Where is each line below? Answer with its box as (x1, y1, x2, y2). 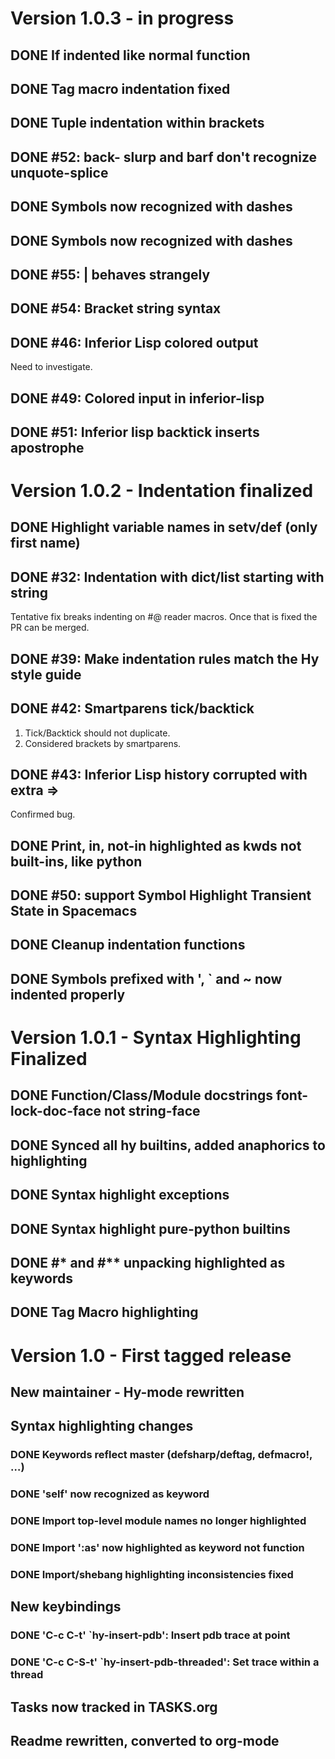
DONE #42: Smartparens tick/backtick (10, 700, 255, 717)
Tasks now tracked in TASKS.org (10, 1698, 218, 1716)
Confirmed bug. (10, 808, 76, 821)
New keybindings (10, 1598, 122, 1616)
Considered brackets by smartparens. (24, 737, 182, 749)
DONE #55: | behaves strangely (10, 266, 211, 283)
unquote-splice (10, 164, 109, 181)
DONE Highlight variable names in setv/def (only (10, 519, 318, 536)
